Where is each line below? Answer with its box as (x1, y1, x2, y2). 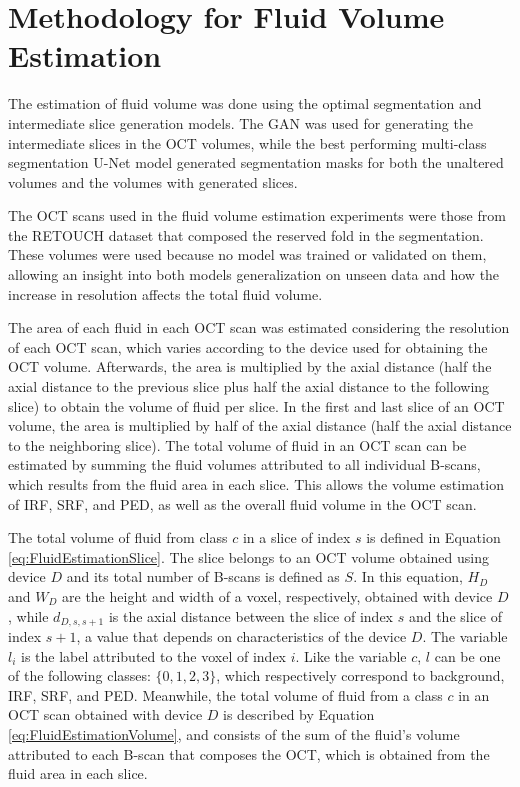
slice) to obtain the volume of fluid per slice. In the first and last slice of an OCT (8, 395, 505, 416)
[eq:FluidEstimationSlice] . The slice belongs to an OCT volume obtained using (8, 546, 489, 567)
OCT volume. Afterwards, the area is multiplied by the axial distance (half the (8, 356, 492, 377)
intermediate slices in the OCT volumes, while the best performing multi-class (8, 132, 487, 153)
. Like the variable (295, 645, 407, 666)
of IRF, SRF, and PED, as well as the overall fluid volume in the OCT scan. (8, 493, 477, 514)
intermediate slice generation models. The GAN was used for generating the (8, 112, 473, 133)
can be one (434, 645, 501, 666)
